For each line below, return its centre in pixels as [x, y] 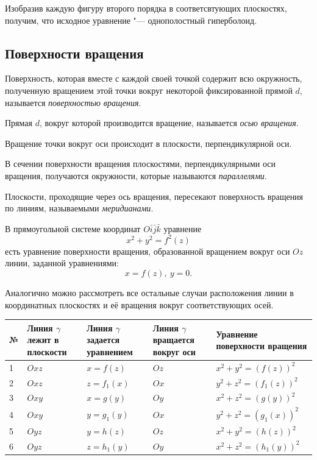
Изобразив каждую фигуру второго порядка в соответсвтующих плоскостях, [146, 8]
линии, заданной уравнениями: [62, 263]
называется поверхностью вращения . [73, 102]
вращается [173, 340]
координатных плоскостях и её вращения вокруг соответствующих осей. [139, 304]
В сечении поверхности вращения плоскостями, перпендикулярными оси [140, 164]
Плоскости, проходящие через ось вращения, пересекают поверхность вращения [154, 196]
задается [103, 340]
